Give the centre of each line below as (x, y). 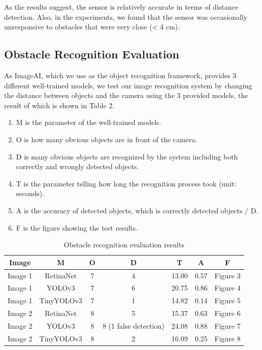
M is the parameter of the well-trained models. (89, 122)
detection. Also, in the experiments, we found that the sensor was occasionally (126, 17)
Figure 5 (227, 300)
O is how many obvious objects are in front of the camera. (107, 139)
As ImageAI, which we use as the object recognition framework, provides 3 (120, 75)
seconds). (30, 193)
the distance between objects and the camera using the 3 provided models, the (126, 95)
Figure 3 (227, 275)
